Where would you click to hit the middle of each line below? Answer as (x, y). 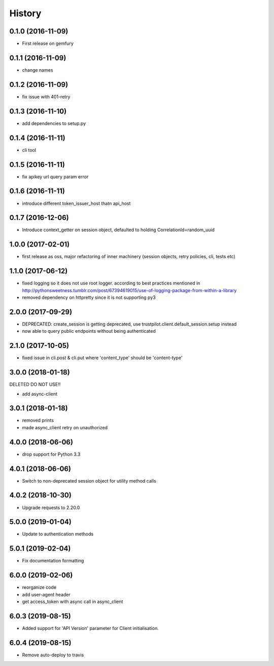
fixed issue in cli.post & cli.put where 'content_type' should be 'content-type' (102, 358)
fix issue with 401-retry (46, 97)
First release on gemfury (48, 44)
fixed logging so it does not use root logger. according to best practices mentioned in (111, 283)
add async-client (40, 394)
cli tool (29, 150)
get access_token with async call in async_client (73, 601)
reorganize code (39, 587)
